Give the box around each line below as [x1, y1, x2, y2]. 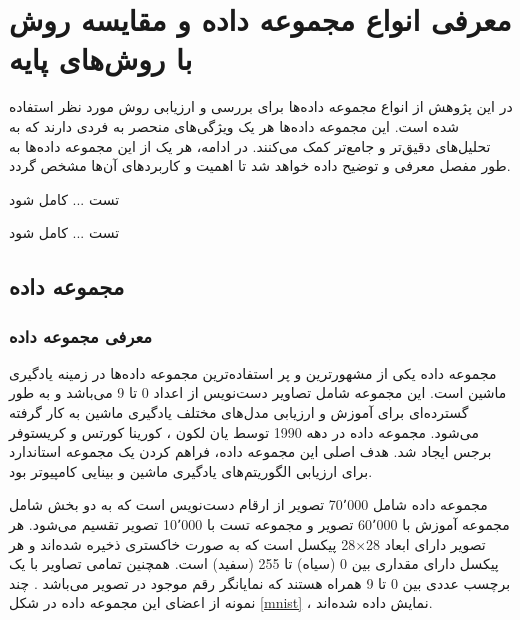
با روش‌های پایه [9, 38, 193, 79]
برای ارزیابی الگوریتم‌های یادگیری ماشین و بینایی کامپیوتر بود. [9, 460, 373, 481]
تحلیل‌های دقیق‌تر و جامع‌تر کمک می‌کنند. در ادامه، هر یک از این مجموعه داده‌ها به [9, 135, 491, 156]
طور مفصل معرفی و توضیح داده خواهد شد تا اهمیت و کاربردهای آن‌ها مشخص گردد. [9, 155, 511, 176]
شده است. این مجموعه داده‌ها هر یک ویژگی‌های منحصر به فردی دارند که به [9, 115, 459, 136]
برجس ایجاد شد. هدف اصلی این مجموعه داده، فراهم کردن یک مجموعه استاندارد [9, 441, 492, 462]
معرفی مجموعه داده [9, 323, 153, 348]
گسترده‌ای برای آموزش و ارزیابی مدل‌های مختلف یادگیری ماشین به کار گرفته [9, 402, 469, 423]
